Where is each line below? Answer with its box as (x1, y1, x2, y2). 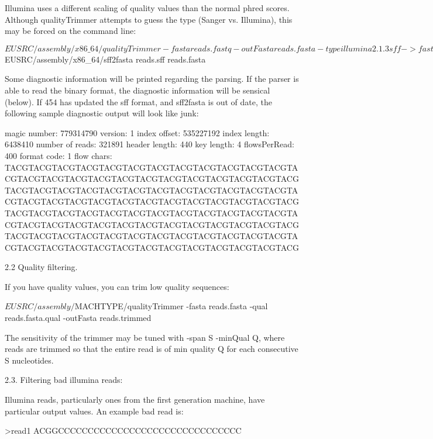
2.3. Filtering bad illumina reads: (5, 374, 123, 386)
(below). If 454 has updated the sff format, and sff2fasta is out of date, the (5, 95, 272, 108)
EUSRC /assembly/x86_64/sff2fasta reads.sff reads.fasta (5, 53, 206, 65)
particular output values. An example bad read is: (5, 405, 184, 417)
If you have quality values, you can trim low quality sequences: (5, 280, 229, 292)
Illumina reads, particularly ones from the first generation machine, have (5, 393, 265, 406)
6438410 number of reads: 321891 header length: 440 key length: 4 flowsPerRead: (5, 138, 294, 150)
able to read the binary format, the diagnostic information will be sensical (5, 84, 270, 96)
